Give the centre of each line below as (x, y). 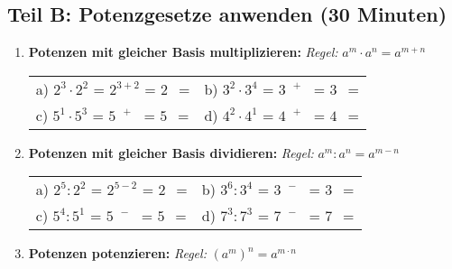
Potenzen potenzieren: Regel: (117, 253)
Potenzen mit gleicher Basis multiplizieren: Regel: (183, 52)
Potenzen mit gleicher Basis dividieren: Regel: (171, 152)
